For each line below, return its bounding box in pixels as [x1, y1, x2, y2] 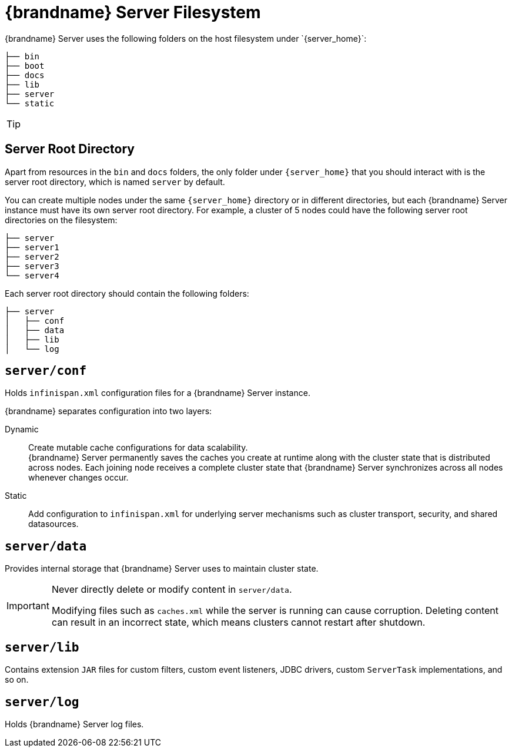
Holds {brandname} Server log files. [5, 719, 144, 729]
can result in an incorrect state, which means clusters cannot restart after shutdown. [51, 616, 426, 629]
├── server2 [5, 251, 59, 261]
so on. [5, 674, 29, 685]
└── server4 [5, 270, 59, 280]
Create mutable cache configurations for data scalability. [28, 442, 248, 453]
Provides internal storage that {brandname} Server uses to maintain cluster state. [5, 563, 319, 574]
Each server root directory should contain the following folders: [5, 288, 249, 298]
